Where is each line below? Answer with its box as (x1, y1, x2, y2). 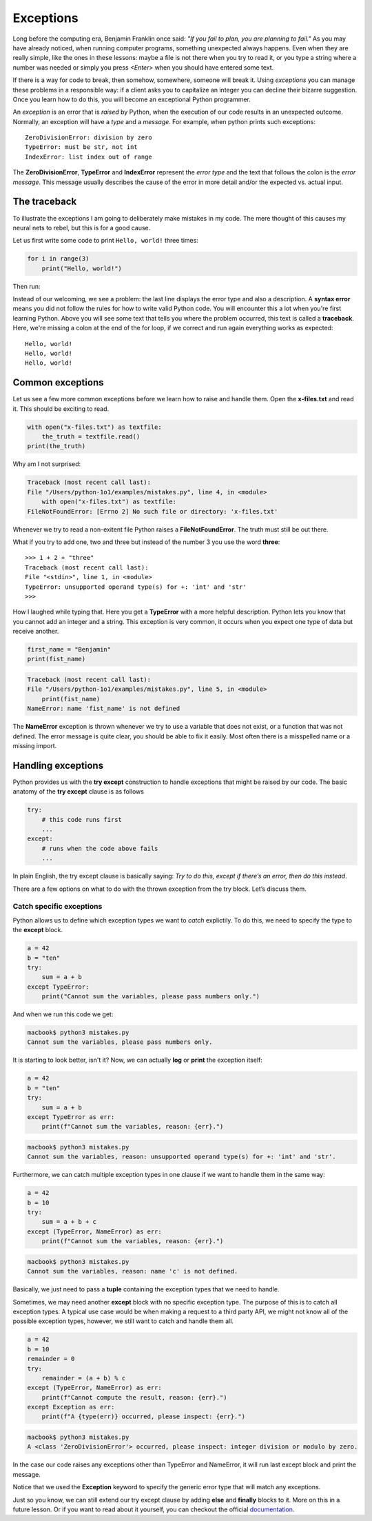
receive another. (12, 627, 59, 636)
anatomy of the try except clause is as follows (12, 787, 145, 796)
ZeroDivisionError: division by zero (25, 134, 153, 141)
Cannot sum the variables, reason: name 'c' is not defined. (27, 1267, 238, 1276)
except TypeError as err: (27, 1113, 115, 1120)
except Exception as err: (27, 1403, 115, 1411)
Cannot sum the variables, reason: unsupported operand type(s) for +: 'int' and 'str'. (27, 1153, 337, 1161)
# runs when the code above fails (41, 845, 158, 852)
